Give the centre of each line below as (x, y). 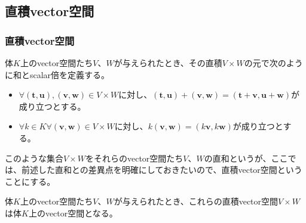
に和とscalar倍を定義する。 (57, 74)
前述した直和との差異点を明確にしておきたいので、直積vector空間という (162, 170)
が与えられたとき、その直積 (168, 63)
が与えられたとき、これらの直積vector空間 (196, 201)
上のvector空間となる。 (73, 213)
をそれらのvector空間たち (134, 158)
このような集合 (34, 158)
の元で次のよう (273, 63)
